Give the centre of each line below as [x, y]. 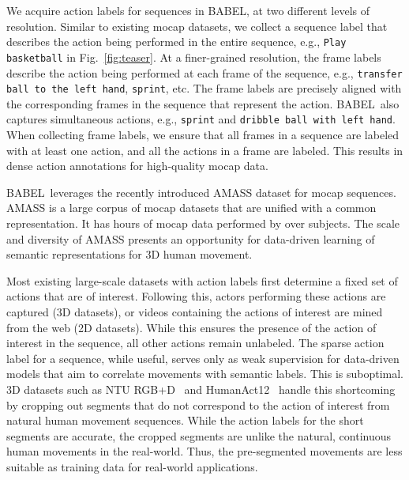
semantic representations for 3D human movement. [129, 254]
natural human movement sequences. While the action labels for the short [185, 420]
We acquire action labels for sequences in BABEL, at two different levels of [188, 10]
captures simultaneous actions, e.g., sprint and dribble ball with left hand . [201, 119]
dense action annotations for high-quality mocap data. [137, 166]
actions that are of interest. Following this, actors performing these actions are [196, 296]
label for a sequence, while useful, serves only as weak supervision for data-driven [203, 358]
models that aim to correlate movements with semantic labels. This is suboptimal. [205, 374]
